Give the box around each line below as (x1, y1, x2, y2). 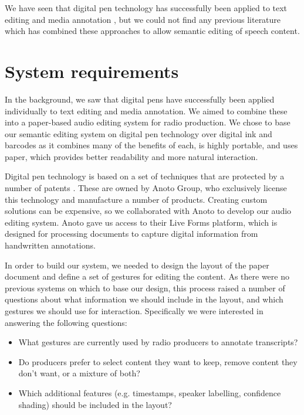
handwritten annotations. (5, 239, 96, 251)
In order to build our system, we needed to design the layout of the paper (5, 258, 269, 271)
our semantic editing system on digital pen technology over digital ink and (5, 127, 272, 140)
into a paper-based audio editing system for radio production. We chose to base (5, 116, 291, 128)
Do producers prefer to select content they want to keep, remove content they (18, 355, 298, 368)
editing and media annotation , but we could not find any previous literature (5, 13, 281, 25)
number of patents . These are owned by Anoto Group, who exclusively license (5, 182, 287, 194)
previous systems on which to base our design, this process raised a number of (5, 281, 285, 294)
